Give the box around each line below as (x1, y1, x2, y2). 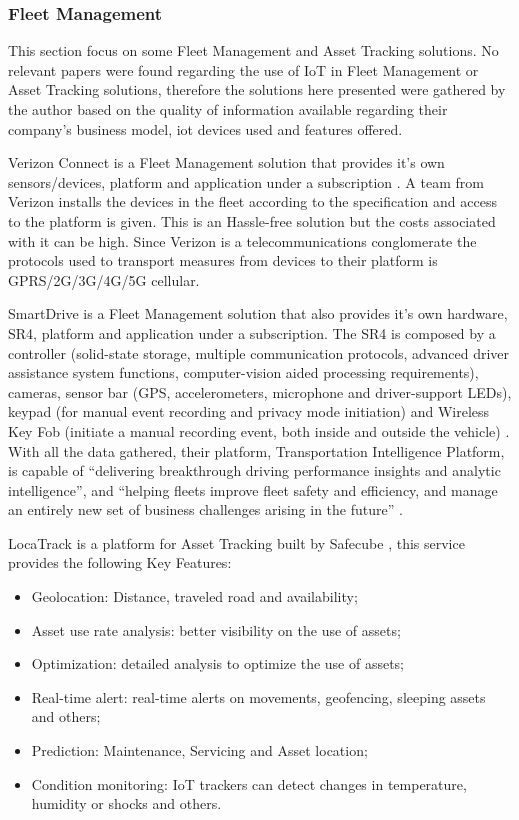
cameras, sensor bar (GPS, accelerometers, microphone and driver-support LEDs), (8, 381, 512, 402)
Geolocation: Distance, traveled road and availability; (31, 586, 358, 607)
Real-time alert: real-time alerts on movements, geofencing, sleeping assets (31, 686, 486, 707)
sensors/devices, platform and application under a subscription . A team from (8, 171, 484, 192)
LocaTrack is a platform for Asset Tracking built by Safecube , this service (8, 532, 465, 553)
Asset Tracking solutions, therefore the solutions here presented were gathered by (8, 79, 506, 100)
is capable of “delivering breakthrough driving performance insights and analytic (8, 460, 501, 481)
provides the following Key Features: (8, 552, 232, 573)
